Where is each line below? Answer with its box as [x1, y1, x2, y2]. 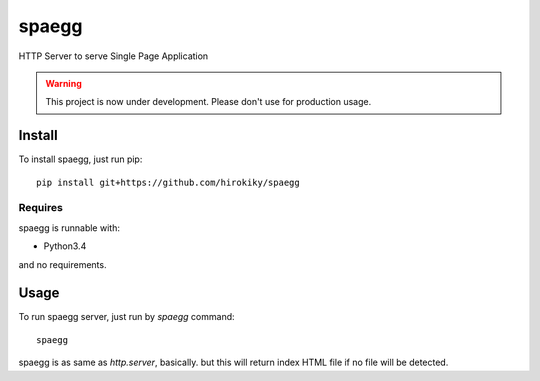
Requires [18, 201, 64, 215]
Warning [45, 77, 82, 89]
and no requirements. [18, 258, 107, 270]
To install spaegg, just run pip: [18, 153, 143, 165]
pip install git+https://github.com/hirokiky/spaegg [36, 176, 300, 188]
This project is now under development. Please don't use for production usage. [45, 96, 372, 108]
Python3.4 [43, 240, 87, 252]
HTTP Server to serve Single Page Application [18, 50, 209, 62]
